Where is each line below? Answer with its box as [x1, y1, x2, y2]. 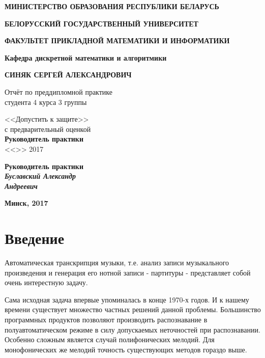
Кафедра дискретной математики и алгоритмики [5, 52, 167, 63]
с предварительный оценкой [5, 123, 91, 134]
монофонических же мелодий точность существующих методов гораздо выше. [5, 344, 247, 354]
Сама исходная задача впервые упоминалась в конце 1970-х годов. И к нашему [5, 294, 249, 305]
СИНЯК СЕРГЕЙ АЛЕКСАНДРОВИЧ [5, 69, 132, 80]
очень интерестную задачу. [5, 277, 88, 288]
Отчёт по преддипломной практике [5, 86, 112, 97]
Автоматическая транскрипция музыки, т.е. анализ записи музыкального [5, 257, 229, 268]
